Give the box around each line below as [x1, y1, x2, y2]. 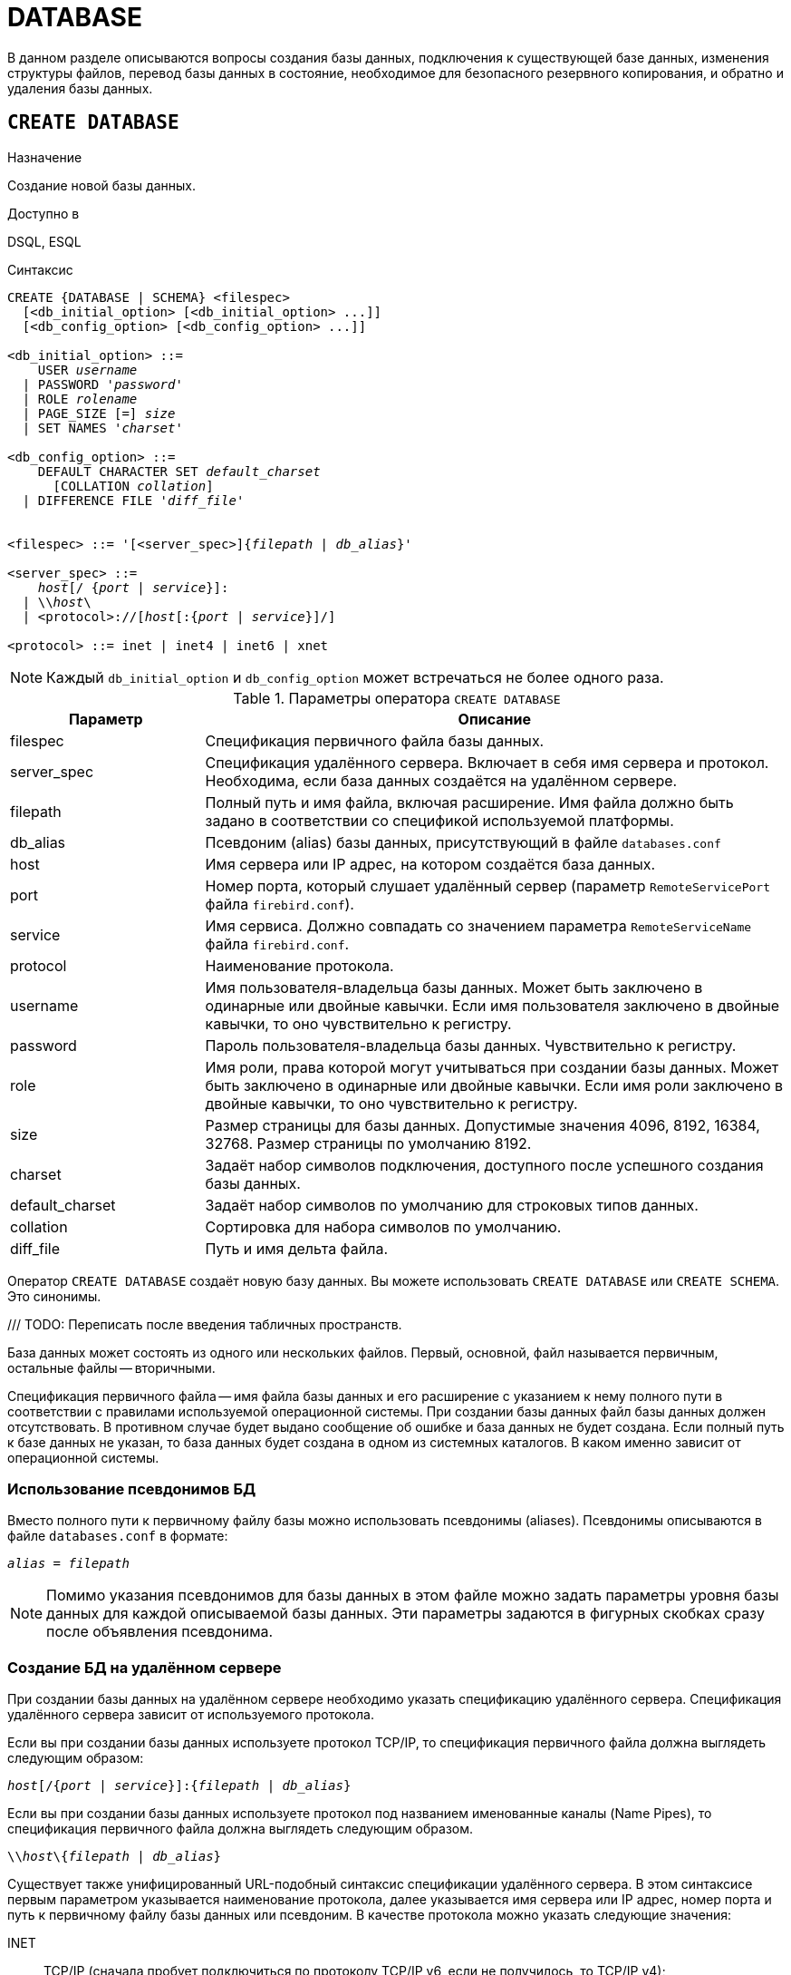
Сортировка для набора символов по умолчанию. [205, 1217, 562, 1236]
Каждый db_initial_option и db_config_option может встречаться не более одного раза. [46, 667, 664, 686]
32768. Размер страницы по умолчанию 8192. [205, 1133, 532, 1153]
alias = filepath [7, 1556, 130, 1571]
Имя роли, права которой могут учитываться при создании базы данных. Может [205, 1057, 779, 1076]
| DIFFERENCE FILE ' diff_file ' [22, 492, 245, 508]
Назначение [7, 149, 82, 165]
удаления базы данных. [7, 80, 153, 96]
